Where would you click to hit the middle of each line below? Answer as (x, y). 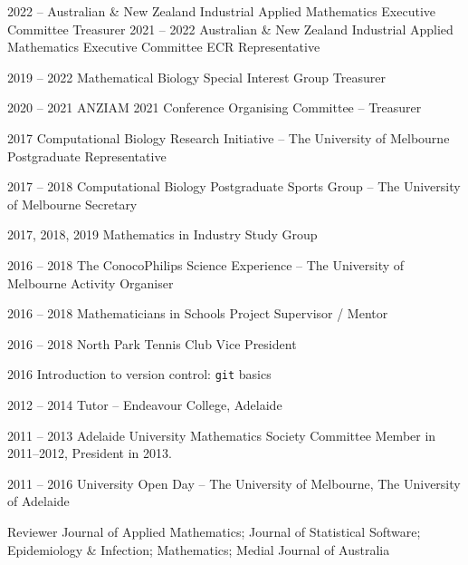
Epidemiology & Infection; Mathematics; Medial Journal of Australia (199, 549)
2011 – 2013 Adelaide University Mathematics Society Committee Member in (222, 435)
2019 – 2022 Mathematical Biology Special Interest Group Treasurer (196, 77)
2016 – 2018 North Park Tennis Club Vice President (152, 343)
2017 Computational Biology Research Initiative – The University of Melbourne (229, 137)
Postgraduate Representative (87, 156)
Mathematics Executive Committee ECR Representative (164, 47)
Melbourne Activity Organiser (91, 282)
